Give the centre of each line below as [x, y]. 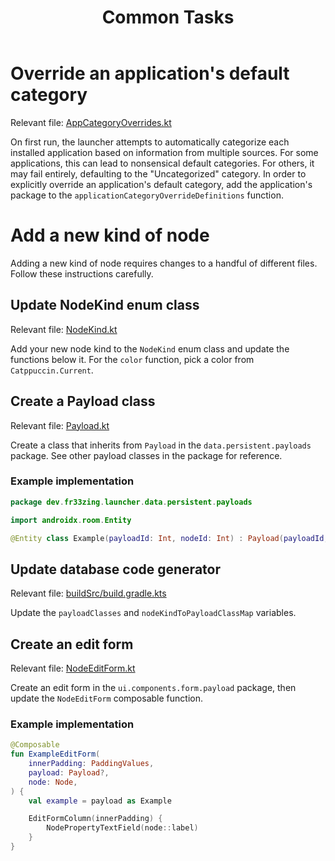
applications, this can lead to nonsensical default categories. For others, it [162, 163]
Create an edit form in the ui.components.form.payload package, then [153, 688]
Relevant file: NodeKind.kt [64, 329]
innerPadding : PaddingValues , [91, 764]
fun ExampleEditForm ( [55, 754]
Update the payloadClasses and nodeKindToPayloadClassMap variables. [153, 613]
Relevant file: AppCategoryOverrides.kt [91, 122]
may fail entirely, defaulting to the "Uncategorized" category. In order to [158, 173]
